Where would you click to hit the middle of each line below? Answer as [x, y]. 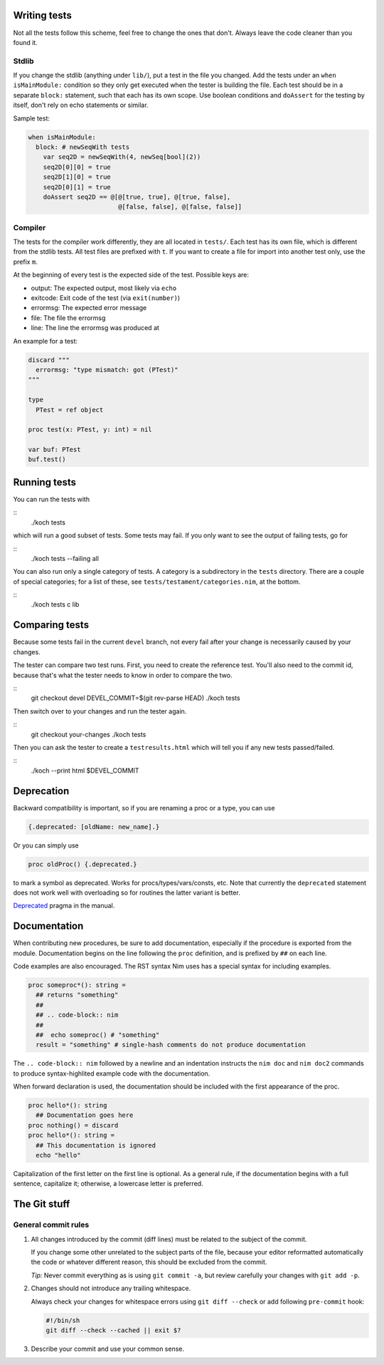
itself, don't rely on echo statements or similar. [81, 105]
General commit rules [51, 1225]
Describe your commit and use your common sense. [108, 1349]
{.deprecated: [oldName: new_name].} [94, 826]
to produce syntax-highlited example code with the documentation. [112, 1073]
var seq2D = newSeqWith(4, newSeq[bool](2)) [122, 157]
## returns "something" [77, 995]
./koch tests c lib [55, 604]
